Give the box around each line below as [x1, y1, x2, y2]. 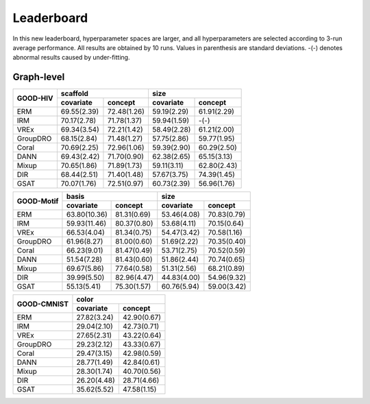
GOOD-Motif [16, 196, 59, 206]
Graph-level [12, 71, 65, 83]
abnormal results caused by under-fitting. [12, 54, 130, 62]
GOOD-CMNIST [16, 299, 69, 309]
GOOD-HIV [16, 93, 53, 103]
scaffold [60, 89, 89, 99]
